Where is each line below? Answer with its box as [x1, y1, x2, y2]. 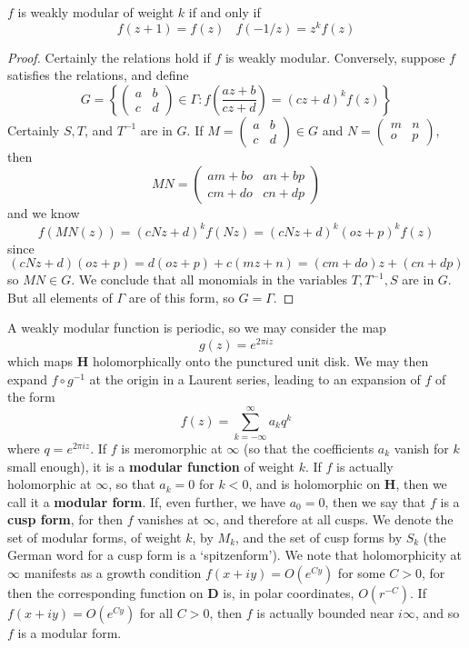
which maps [7, 352, 74, 370]
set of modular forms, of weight [7, 527, 182, 546]
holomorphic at [7, 474, 92, 493]
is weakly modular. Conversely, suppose [225, 47, 445, 66]
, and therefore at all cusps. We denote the [215, 510, 454, 529]
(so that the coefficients [243, 438, 374, 457]
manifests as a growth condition [24, 563, 202, 583]
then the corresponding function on [7, 583, 204, 603]
